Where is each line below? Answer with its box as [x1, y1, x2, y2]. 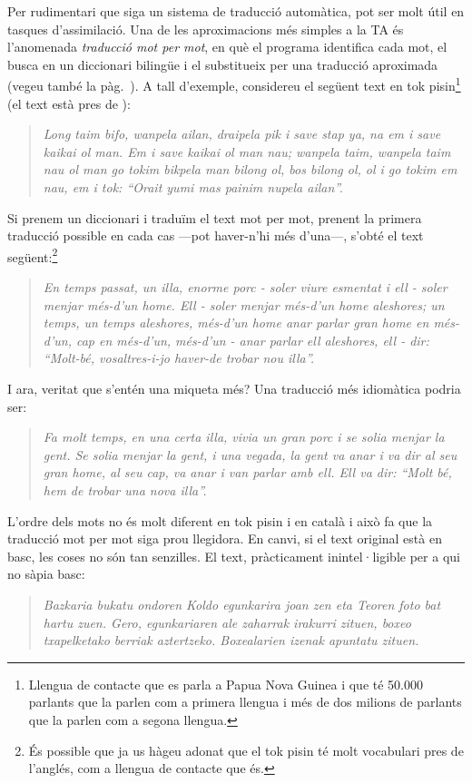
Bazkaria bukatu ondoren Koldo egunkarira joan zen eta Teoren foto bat [43, 594, 441, 613]
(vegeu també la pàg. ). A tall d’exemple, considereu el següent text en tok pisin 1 [7, 73, 461, 95]
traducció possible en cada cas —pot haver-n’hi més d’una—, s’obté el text [7, 226, 424, 245]
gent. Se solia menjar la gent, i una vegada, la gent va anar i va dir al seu [43, 445, 457, 464]
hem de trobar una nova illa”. [43, 480, 207, 499]
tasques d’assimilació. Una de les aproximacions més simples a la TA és [7, 19, 404, 38]
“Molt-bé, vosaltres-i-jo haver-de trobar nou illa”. [43, 348, 315, 367]
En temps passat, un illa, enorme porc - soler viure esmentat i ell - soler [43, 278, 447, 297]
